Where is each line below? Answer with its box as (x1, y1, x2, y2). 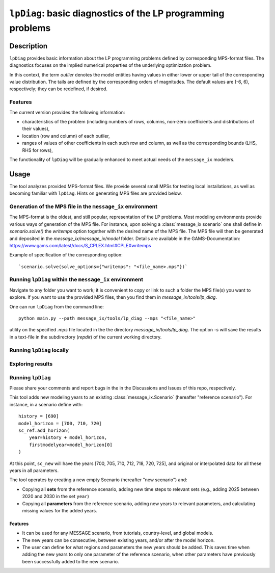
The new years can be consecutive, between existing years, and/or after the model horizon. (22, 537, 215, 543)
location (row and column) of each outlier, (22, 133, 110, 139)
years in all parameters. (9, 467, 59, 474)
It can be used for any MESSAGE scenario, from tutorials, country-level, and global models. (22, 530, 213, 536)
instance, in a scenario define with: (9, 401, 83, 407)
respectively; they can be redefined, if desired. (9, 86, 108, 92)
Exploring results (9, 360, 53, 368)
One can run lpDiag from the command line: (9, 303, 104, 309)
